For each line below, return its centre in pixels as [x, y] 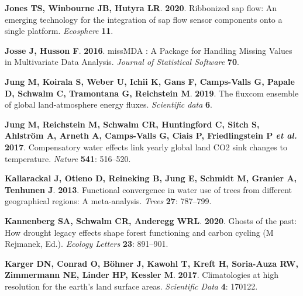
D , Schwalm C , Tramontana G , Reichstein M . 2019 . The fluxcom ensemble [152, 93]
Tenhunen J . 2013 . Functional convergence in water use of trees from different [148, 189]
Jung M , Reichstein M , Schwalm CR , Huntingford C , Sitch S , [132, 124]
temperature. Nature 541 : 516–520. [68, 158]
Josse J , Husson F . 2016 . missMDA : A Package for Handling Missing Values [149, 50]
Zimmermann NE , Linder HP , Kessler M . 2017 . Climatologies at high [142, 275]
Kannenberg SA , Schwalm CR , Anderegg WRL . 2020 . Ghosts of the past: [151, 220]
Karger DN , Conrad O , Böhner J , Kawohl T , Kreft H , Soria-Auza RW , [151, 263]
